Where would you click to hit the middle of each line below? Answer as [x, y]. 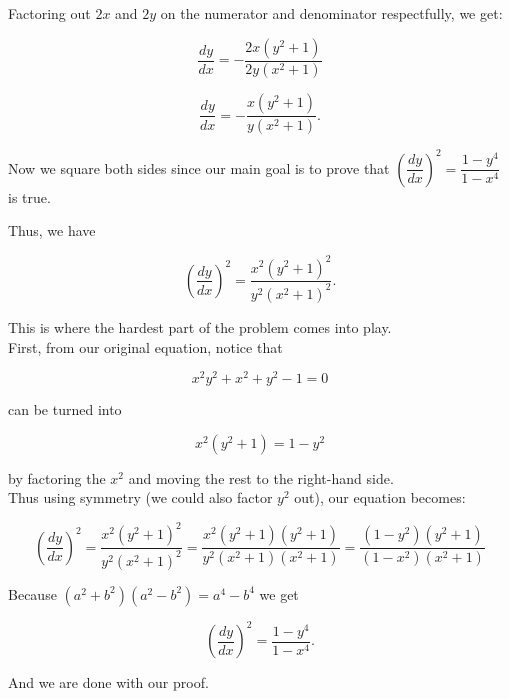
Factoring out [49, 13]
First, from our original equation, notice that [145, 346]
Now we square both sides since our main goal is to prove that [199, 167]
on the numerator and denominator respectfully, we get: [331, 13]
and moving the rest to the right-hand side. [261, 477]
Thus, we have [52, 230]
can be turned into [65, 409]
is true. [29, 196]
